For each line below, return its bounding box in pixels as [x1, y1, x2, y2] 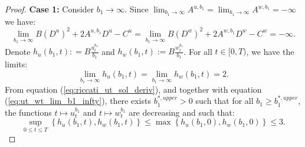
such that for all [195, 94, 254, 107]
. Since [124, 3, 149, 15]
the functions [5, 106, 52, 118]
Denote [5, 45, 31, 57]
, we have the [246, 45, 294, 57]
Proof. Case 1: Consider [5, 3, 94, 15]
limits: [5, 58, 28, 70]
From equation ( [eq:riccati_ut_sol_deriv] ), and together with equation [5, 83, 262, 95]
